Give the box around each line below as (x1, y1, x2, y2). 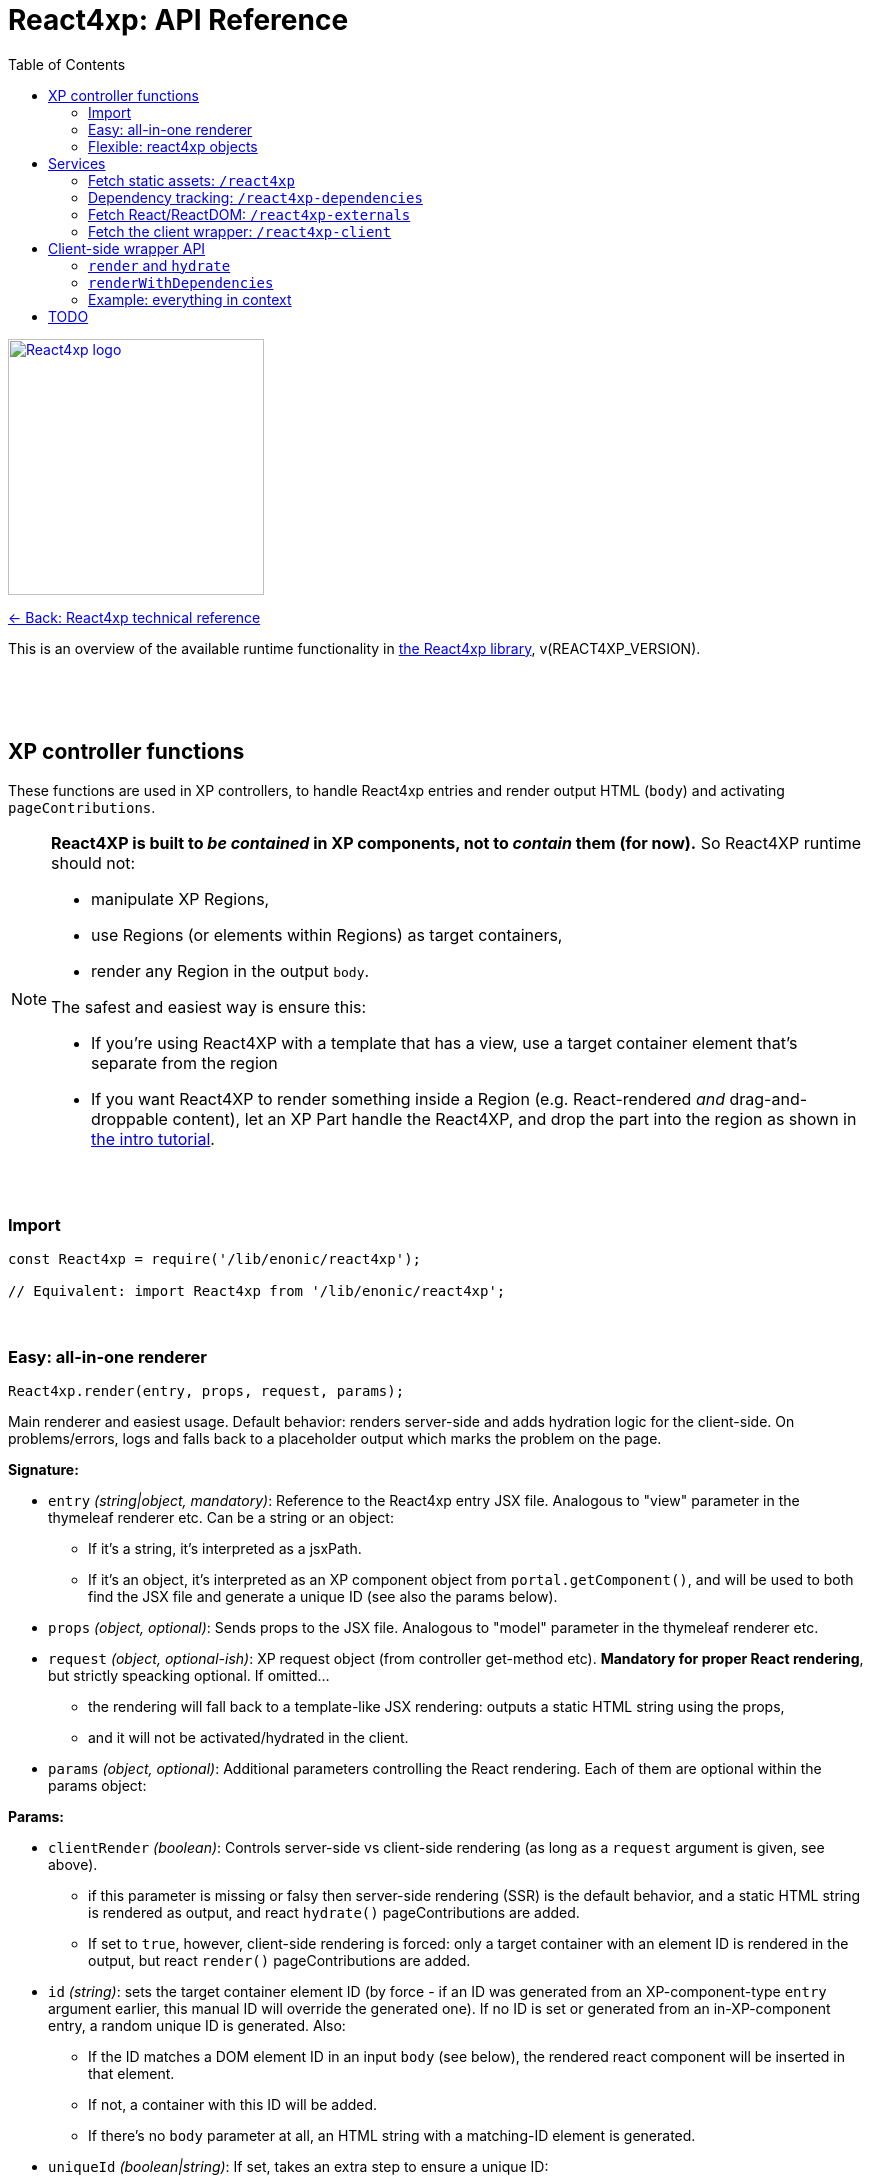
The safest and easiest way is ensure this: (51, 996, 367, 1017)
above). (48, 1856, 98, 1874)
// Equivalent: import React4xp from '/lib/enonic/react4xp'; (8, 1283, 506, 1300)
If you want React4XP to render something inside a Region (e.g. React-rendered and (91, 1088, 725, 1109)
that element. (88, 2065, 175, 2083)
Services (48, 154, 106, 172)
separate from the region (91, 1052, 278, 1073)
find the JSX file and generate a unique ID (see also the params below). (88, 1588, 558, 1606)
